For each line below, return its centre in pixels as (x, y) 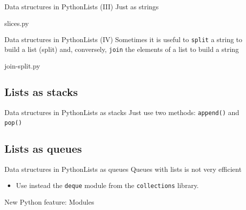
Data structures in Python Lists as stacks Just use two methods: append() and (122, 112)
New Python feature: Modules (49, 202)
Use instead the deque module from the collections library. (107, 185)
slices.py (17, 23)
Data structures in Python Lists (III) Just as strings (82, 6)
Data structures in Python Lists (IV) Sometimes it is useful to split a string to (123, 39)
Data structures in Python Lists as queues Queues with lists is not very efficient (123, 169)
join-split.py (22, 65)
